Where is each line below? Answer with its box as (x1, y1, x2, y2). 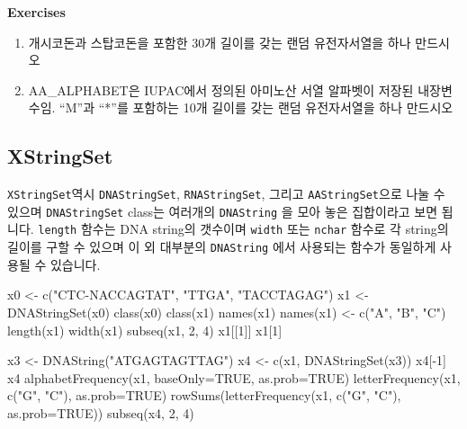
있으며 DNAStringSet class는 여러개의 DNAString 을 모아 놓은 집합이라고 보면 (7, 201, 438, 220)
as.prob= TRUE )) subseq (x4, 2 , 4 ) (7, 403, 194, 422)
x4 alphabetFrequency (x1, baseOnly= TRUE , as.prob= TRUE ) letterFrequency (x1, (7, 368, 461, 387)
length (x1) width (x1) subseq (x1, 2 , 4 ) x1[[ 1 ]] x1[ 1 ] (7, 320, 283, 339)
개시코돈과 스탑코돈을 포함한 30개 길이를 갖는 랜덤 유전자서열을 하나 (28, 32, 411, 51)
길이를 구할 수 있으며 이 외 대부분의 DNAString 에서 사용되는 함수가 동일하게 (7, 237, 436, 256)
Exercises (7, 3, 66, 21)
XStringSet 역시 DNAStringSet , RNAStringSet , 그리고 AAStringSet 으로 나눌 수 (7, 184, 445, 203)
